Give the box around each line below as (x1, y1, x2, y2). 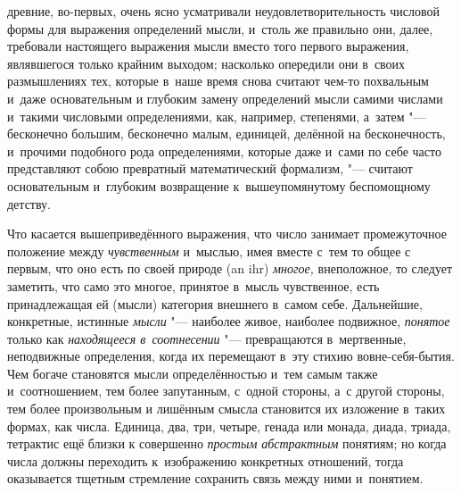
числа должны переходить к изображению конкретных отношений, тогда (7, 451, 404, 470)
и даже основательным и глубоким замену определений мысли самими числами (7, 88, 443, 107)
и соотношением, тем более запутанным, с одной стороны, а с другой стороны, (7, 381, 445, 400)
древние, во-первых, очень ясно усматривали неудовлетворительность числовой (7, 2, 440, 20)
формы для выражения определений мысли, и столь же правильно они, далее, (7, 19, 433, 38)
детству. (7, 194, 51, 213)
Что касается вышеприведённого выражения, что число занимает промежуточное (7, 224, 447, 243)
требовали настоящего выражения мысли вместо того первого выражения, (7, 37, 409, 55)
